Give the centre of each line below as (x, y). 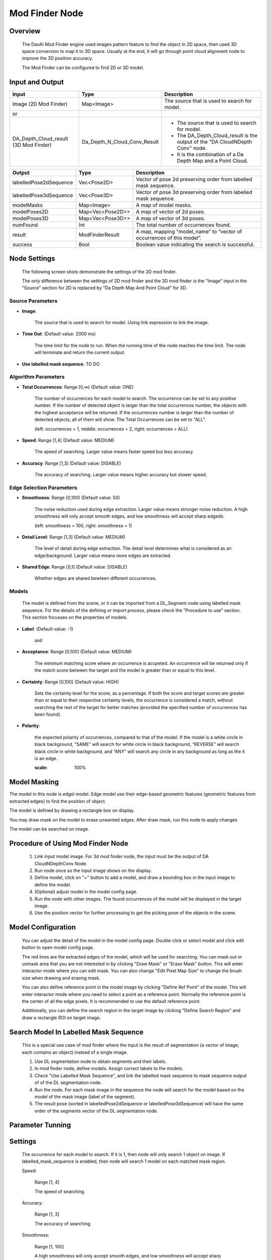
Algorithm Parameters (37, 377)
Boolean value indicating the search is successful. (195, 244)
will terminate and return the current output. (80, 352)
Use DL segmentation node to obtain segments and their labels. (100, 1061)
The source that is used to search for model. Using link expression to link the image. (122, 322)
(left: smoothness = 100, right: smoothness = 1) (83, 525)
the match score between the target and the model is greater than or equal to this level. (125, 670)
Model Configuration (43, 927)
